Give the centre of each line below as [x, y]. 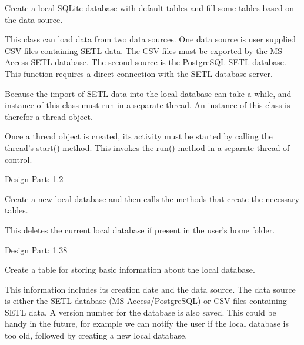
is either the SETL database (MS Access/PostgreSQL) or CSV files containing [146, 301]
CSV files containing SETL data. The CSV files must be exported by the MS [143, 50]
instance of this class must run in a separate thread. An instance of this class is [148, 105]
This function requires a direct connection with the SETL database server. [139, 73]
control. [19, 159]
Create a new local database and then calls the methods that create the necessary [152, 198]
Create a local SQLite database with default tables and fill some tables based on [150, 8]
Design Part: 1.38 [36, 249]
